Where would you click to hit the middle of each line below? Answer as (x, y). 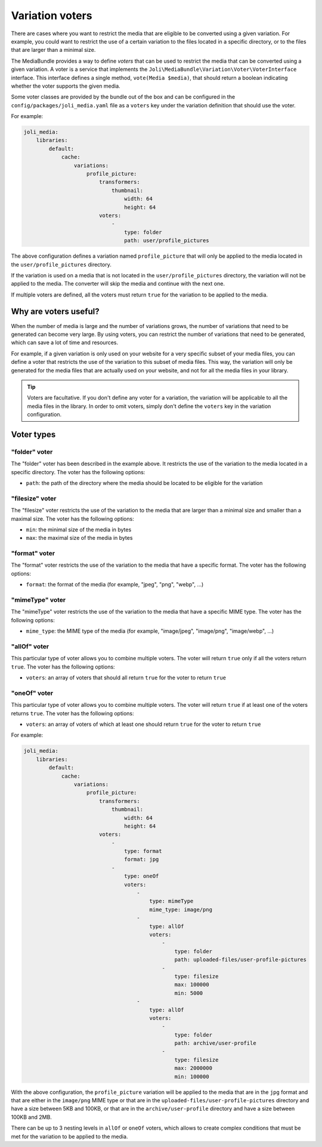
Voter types (33, 435)
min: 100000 (192, 1076)
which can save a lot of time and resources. (65, 342)
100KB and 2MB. (31, 1117)
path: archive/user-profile (215, 1043)
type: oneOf (142, 876)
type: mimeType (171, 901)
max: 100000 (192, 985)
